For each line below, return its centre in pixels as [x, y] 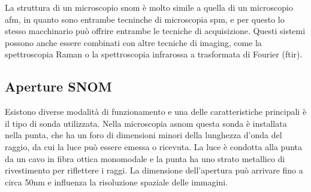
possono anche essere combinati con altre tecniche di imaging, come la [133, 42]
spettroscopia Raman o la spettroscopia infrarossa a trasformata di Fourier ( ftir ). [154, 54]
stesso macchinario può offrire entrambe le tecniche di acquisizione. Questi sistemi [155, 31]
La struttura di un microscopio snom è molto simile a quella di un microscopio [149, 7]
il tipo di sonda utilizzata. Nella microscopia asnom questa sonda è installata [146, 123]
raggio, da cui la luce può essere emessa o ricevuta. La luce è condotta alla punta [154, 146]
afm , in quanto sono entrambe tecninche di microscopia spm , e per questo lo [145, 19]
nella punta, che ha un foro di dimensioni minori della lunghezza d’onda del [144, 135]
